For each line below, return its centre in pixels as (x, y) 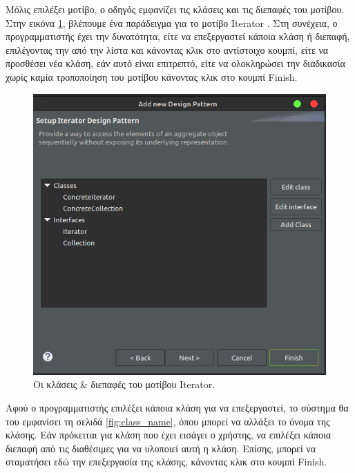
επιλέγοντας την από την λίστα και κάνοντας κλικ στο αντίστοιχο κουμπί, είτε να (167, 49)
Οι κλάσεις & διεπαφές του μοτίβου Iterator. (124, 384)
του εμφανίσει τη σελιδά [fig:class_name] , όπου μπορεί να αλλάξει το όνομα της (168, 421)
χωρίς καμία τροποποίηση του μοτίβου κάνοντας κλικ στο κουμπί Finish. (152, 76)
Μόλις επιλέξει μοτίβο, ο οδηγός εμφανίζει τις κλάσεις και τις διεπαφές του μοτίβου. (175, 9)
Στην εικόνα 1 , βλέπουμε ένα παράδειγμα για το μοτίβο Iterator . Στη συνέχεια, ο (172, 22)
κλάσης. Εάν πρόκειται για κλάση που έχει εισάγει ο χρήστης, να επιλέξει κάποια (169, 435)
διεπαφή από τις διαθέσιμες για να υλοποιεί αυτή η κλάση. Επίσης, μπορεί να (161, 448)
